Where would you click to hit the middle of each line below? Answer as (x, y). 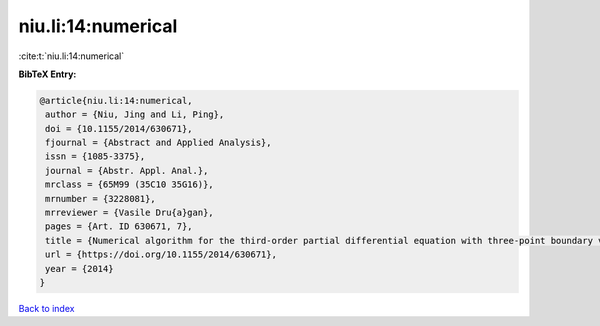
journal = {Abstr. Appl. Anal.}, (127, 170)
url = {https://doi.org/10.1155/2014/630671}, (161, 254)
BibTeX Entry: (47, 74)
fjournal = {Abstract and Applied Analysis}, (158, 143)
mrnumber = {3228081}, (101, 198)
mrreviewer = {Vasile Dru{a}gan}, (129, 213)
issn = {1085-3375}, (95, 156)
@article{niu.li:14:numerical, (116, 100)
